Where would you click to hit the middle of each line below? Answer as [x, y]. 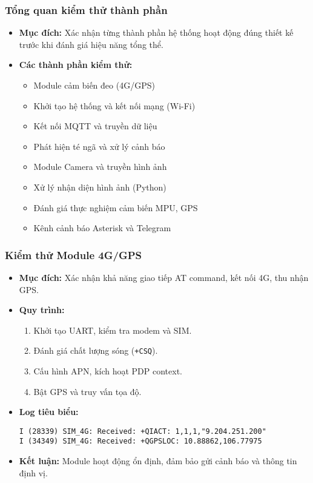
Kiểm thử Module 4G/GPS [74, 255]
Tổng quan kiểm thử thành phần [86, 9]
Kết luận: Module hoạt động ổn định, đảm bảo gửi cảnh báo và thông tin [158, 461]
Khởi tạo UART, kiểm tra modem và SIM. [113, 330]
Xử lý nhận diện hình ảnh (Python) [100, 187]
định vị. [33, 472]
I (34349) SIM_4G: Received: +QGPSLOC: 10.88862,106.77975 [140, 441]
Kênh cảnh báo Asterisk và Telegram [102, 228]
